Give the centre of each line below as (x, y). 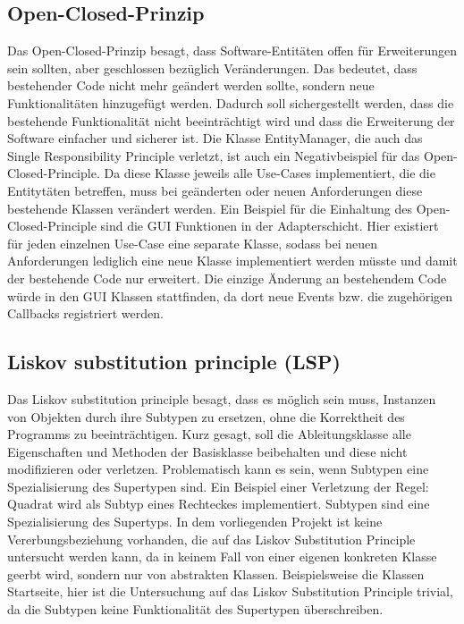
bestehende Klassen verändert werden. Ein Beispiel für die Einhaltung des (210, 208)
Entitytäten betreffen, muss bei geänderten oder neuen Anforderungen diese (215, 190)
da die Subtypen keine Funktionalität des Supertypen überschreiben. (195, 609)
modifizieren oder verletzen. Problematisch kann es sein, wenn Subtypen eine (218, 469)
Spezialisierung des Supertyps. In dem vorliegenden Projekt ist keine (195, 522)
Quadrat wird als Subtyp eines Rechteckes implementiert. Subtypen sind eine (219, 504)
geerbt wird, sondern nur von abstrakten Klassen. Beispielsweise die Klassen (216, 573)
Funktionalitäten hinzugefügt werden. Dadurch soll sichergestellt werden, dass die (231, 102)
